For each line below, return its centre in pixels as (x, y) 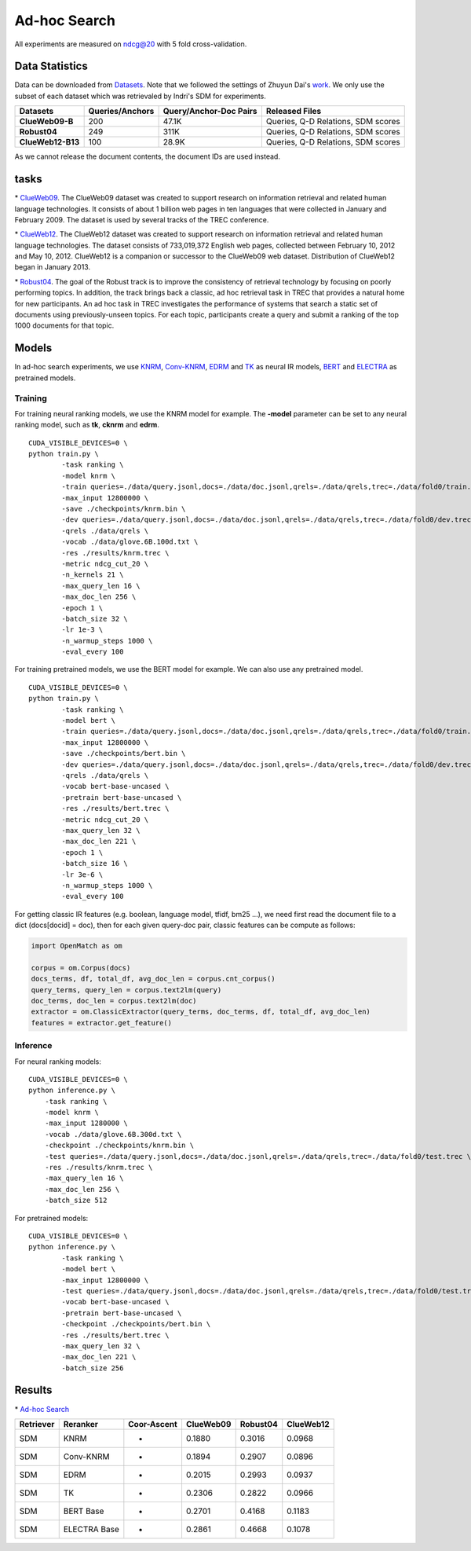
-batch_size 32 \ (95, 618)
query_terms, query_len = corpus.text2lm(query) (126, 990)
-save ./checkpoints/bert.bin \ (124, 753)
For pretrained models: (51, 1218)
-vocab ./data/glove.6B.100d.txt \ (130, 542)
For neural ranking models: (58, 1061)
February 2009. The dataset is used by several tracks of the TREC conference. (142, 219)
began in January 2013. (52, 267)
